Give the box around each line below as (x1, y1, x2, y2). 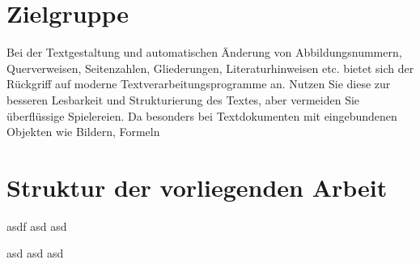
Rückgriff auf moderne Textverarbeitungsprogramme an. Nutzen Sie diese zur (6, 75, 391, 92)
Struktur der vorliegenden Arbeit (6, 170, 388, 203)
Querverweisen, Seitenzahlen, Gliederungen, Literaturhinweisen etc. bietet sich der (6, 59, 414, 76)
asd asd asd (6, 245, 64, 262)
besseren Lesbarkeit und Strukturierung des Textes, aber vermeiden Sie (6, 91, 360, 108)
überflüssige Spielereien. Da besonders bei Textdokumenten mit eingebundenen (6, 107, 397, 124)
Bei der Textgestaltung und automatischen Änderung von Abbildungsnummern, (6, 44, 402, 61)
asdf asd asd (6, 217, 67, 234)
